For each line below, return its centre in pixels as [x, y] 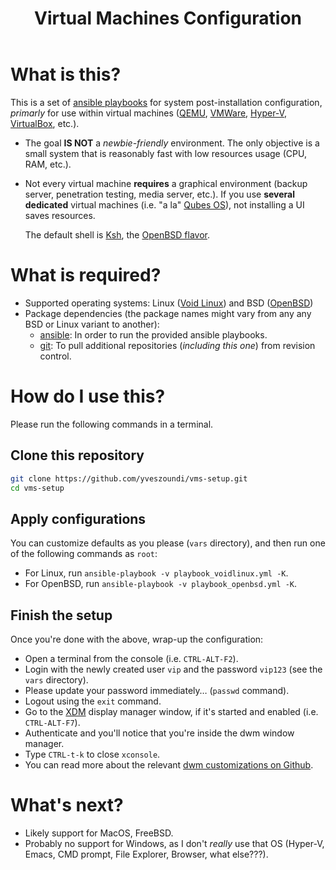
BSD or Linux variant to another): [92, 324]
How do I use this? [88, 396]
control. [55, 356]
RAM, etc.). [48, 164]
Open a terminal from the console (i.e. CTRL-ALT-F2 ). [131, 658]
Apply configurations [78, 518]
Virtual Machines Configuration [168, 18]
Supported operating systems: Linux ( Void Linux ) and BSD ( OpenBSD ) [169, 303]
